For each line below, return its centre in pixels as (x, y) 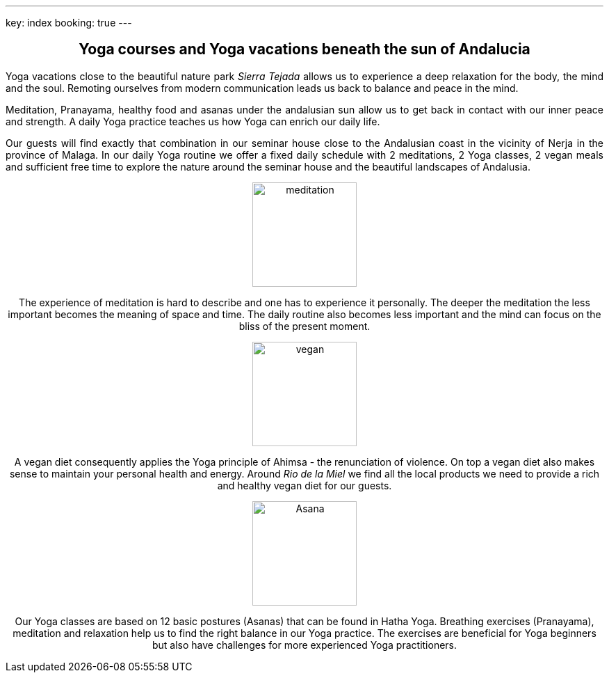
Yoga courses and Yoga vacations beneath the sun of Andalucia (304, 49)
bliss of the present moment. (304, 326)
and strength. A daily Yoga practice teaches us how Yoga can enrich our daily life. (193, 121)
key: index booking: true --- (69, 23)
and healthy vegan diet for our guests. (304, 485)
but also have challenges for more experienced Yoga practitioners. (304, 645)
